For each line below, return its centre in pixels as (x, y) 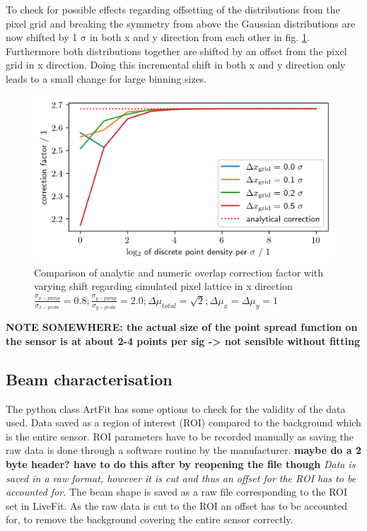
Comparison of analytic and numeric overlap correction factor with (179, 272)
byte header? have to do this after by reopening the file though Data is (181, 463)
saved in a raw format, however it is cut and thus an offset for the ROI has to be (181, 478)
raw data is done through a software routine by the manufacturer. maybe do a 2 (183, 450)
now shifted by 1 (42, 37)
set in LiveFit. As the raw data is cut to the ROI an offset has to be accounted (177, 505)
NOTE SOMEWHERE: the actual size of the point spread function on (182, 327)
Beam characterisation (89, 379)
